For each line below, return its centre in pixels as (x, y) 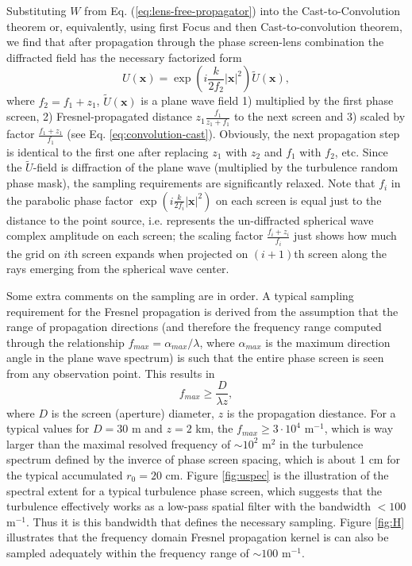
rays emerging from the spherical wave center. (118, 269)
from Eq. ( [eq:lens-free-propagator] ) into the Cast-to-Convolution (243, 10)
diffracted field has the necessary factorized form (124, 57)
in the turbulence (322, 443)
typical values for (48, 428)
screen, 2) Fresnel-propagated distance (99, 116)
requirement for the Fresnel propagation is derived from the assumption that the (202, 311)
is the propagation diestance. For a (311, 412)
